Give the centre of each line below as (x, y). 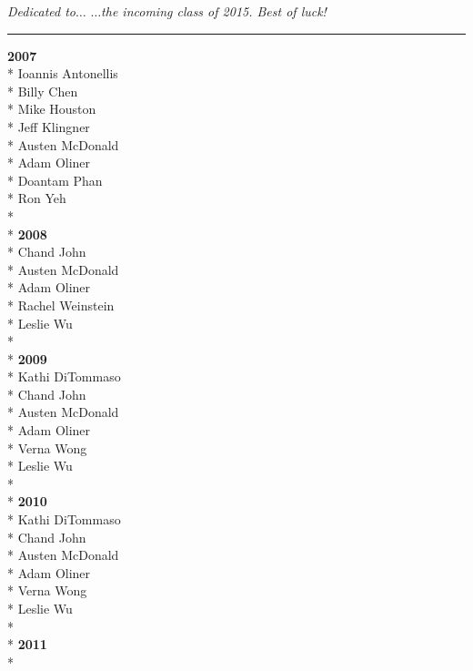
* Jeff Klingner (49, 126)
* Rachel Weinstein (61, 305)
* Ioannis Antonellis (63, 73)
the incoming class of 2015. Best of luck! (214, 11)
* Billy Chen (43, 91)
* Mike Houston (52, 109)
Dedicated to (41, 11)
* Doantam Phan (55, 180)
